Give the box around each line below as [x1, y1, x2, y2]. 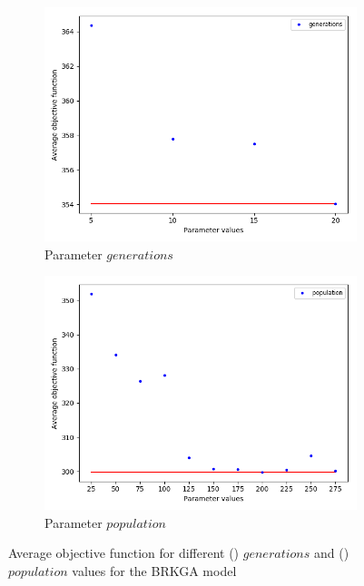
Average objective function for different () [8, 543, 240, 562]
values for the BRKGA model [72, 561, 237, 580]
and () [313, 543, 349, 562]
